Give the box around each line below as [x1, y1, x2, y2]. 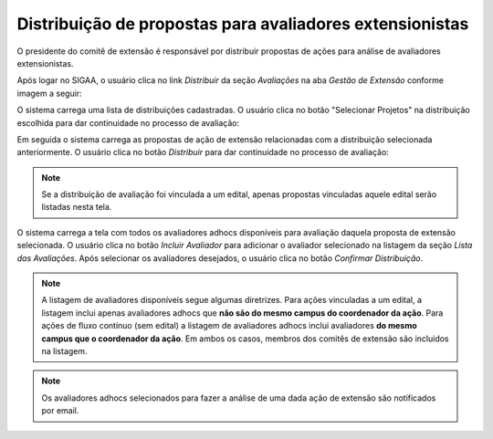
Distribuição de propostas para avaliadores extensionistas [16, 14, 469, 34]
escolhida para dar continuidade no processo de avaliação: [16, 117, 240, 128]
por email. [41, 405, 79, 416]
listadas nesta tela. [41, 202, 112, 213]
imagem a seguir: [16, 88, 82, 99]
